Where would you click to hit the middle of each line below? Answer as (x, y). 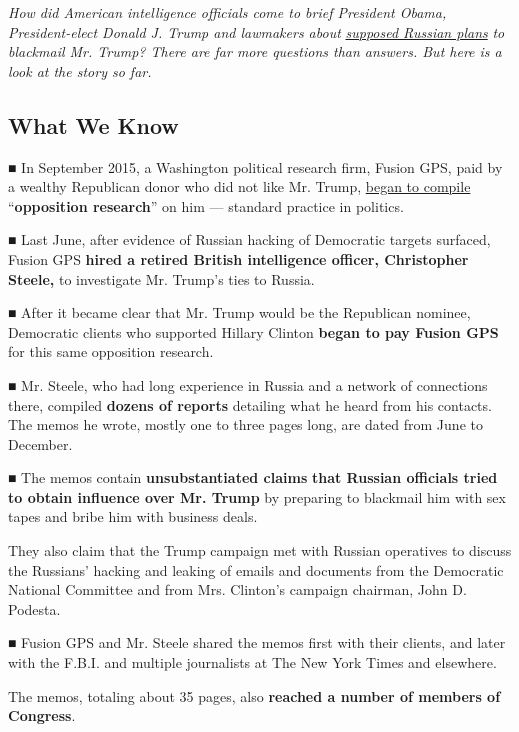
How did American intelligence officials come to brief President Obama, (227, 12)
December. (40, 443)
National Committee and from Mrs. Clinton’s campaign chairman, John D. (237, 589)
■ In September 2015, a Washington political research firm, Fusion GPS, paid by (255, 166)
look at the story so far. (80, 70)
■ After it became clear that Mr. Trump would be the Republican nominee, (239, 312)
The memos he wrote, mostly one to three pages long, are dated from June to (245, 424)
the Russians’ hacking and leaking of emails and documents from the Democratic (256, 569)
